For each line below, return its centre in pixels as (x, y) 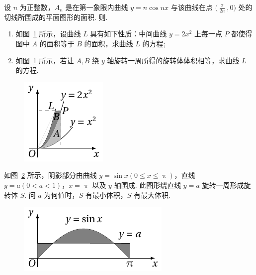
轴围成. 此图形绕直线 (148, 185)
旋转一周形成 (223, 185)
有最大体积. (152, 195)
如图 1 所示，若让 (45, 60)
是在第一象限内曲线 (97, 7)
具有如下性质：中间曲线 (128, 34)
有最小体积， (106, 195)
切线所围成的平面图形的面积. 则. (56, 17)
